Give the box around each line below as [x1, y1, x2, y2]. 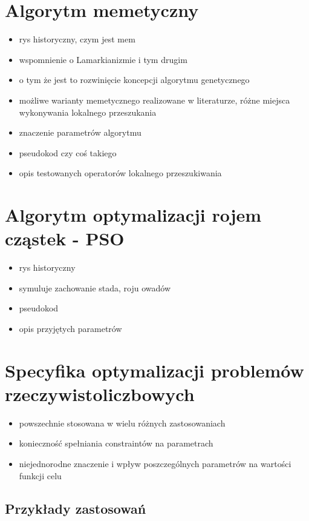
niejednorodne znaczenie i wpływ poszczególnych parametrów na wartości [19, 457, 291, 470]
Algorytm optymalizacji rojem [5, 202, 262, 227]
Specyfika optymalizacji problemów [5, 357, 304, 382]
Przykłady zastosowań [5, 499, 146, 517]
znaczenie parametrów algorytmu [19, 126, 141, 139]
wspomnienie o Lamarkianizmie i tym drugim [19, 53, 187, 65]
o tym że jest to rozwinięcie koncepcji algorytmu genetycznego [19, 73, 250, 86]
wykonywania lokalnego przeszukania [19, 105, 157, 118]
